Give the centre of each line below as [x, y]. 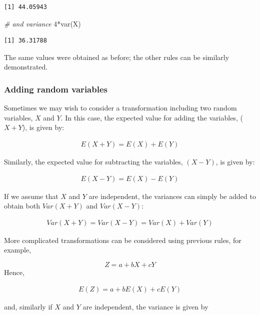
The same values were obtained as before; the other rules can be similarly [117, 57]
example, [18, 250]
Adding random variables [56, 89]
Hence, [14, 272]
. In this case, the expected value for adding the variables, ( [152, 117]
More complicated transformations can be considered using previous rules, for [123, 240]
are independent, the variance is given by [145, 306]
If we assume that [31, 196]
